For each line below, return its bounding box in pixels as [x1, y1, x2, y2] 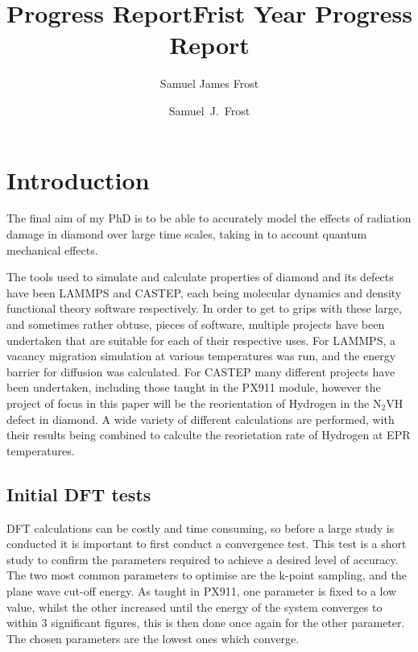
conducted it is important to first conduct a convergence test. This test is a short [6, 535, 407, 552]
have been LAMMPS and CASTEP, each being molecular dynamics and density [6, 284, 402, 301]
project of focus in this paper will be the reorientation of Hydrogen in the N [6, 394, 382, 411]
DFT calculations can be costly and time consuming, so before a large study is [6, 519, 395, 536]
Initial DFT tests [6, 481, 151, 506]
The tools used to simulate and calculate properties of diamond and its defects [6, 268, 394, 285]
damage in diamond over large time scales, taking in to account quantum [6, 226, 367, 243]
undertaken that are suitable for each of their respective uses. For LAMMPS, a [6, 331, 395, 348]
